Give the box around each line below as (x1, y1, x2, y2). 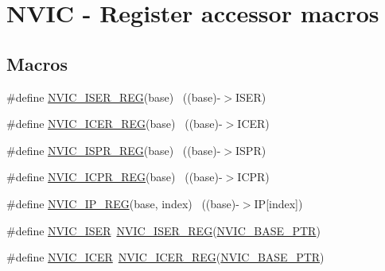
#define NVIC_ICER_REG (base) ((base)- (6, 115, 223, 132)
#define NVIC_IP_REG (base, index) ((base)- (6, 195, 239, 211)
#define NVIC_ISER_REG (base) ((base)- (6, 88, 221, 105)
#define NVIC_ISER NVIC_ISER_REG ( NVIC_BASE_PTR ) (6, 222, 321, 238)
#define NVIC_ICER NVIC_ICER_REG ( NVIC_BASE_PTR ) (6, 249, 325, 265)
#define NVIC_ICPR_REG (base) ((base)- (6, 168, 223, 185)
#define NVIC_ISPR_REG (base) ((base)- (6, 141, 221, 158)
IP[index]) (254, 195, 303, 211)
